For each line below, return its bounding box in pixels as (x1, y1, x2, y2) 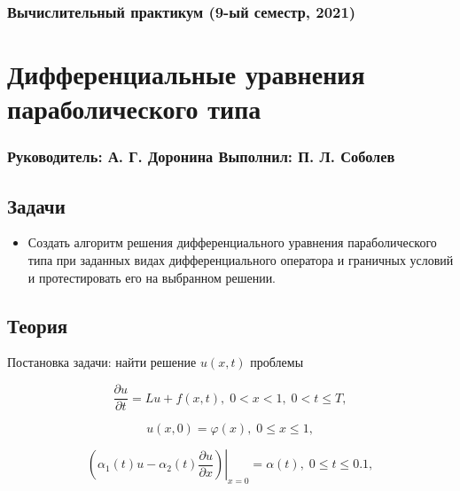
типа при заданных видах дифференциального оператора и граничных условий (27, 251, 454, 269)
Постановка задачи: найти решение (7, 353, 197, 371)
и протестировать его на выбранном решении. (27, 268, 277, 286)
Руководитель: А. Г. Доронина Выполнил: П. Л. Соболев (7, 145, 395, 168)
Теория (7, 311, 68, 339)
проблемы (250, 353, 304, 371)
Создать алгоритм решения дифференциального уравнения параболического (27, 233, 437, 252)
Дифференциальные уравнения (7, 56, 365, 92)
